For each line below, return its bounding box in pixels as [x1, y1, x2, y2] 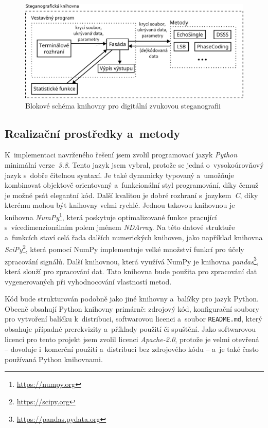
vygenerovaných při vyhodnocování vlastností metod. [5, 276, 172, 287]
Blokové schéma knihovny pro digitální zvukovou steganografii [25, 100, 221, 111]
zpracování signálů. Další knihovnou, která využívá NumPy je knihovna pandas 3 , [5, 254, 259, 266]
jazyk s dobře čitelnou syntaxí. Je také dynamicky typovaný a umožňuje [5, 169, 234, 180]
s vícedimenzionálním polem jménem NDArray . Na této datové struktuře [5, 222, 235, 233]
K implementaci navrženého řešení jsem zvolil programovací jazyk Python [5, 149, 238, 160]
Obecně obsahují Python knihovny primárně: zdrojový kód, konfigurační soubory [5, 303, 259, 314]
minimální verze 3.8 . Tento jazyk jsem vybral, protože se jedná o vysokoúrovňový [5, 159, 264, 170]
